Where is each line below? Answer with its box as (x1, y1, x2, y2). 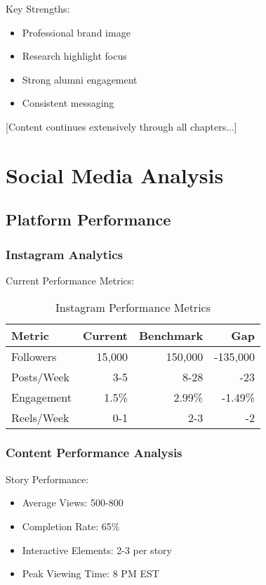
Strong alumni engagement (22, 72, 138, 86)
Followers (11, 348, 57, 364)
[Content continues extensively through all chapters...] (6, 119, 237, 133)
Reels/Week (11, 409, 69, 426)
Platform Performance (6, 209, 171, 230)
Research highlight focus (22, 48, 127, 63)
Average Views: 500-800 (22, 495, 124, 510)
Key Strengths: (6, 1, 70, 15)
